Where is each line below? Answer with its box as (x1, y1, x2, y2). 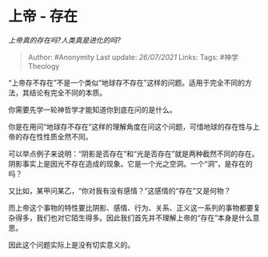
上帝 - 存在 (8, 7, 78, 26)
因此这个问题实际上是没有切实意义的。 (8, 239, 134, 249)
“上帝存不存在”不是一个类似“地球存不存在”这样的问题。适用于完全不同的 (8, 78, 246, 87)
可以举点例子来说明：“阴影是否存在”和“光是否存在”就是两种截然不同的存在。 (8, 149, 259, 159)
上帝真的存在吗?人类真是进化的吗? (8, 35, 122, 45)
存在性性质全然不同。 (22, 131, 93, 141)
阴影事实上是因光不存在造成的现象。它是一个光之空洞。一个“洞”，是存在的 (8, 159, 254, 168)
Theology (27, 61, 60, 70)
